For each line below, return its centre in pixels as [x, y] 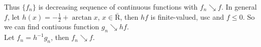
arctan [82, 17]
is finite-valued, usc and [187, 16]
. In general [239, 7]
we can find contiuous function [52, 27]
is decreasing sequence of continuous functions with [118, 7]
